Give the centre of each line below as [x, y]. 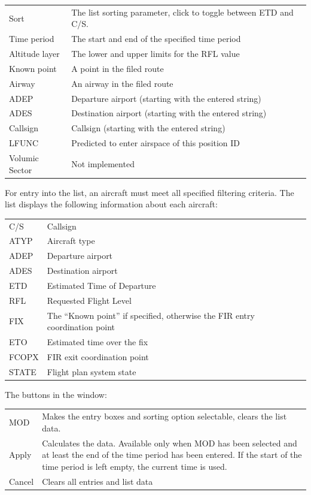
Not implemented [103, 163]
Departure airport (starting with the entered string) [166, 98]
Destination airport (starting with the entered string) [169, 113]
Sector [21, 169]
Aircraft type [71, 241]
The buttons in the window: [56, 394]
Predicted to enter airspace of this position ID [156, 143]
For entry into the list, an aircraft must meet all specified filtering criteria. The [150, 192]
